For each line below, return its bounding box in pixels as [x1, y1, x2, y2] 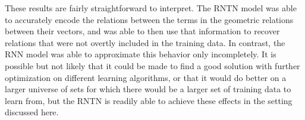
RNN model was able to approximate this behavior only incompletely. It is [5, 48, 276, 60]
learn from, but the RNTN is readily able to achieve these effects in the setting [5, 94, 293, 106]
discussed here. [5, 106, 59, 118]
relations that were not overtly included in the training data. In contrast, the [5, 36, 285, 48]
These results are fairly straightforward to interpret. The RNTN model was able [5, 2, 297, 14]
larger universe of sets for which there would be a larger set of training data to [5, 83, 291, 95]
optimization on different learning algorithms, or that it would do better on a [5, 71, 287, 83]
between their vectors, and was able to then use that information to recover [5, 25, 280, 37]
